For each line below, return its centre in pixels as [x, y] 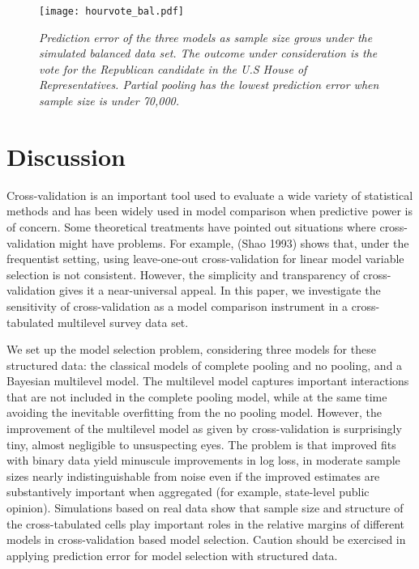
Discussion [66, 156]
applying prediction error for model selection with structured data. [172, 555]
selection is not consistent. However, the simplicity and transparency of [183, 274]
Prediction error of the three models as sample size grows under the [206, 37]
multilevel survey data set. [123, 322]
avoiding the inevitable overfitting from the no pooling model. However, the [194, 412]
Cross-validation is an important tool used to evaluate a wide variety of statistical [210, 195]
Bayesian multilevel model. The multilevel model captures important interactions [208, 381]
